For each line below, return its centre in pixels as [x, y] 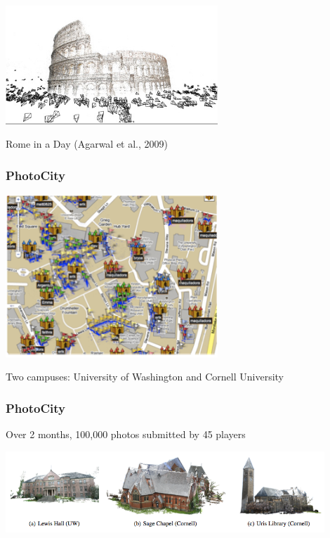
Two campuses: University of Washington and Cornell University [145, 377]
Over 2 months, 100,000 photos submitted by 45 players [126, 434]
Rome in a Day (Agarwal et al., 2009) [87, 144]
